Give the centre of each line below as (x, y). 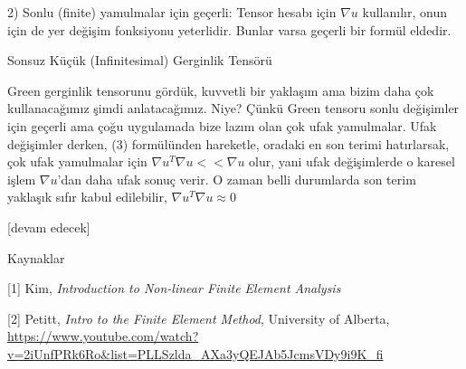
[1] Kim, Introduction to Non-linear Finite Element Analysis (174, 288)
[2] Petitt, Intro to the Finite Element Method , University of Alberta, (199, 318)
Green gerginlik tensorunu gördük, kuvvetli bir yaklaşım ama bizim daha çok (221, 90)
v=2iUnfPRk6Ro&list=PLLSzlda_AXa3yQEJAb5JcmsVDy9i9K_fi (195, 353)
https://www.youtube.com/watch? (103, 336)
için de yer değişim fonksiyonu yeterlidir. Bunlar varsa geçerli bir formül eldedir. (229, 29)
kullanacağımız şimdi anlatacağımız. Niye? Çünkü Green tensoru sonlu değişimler (233, 108)
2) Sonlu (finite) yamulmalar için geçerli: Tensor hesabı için (172, 12)
